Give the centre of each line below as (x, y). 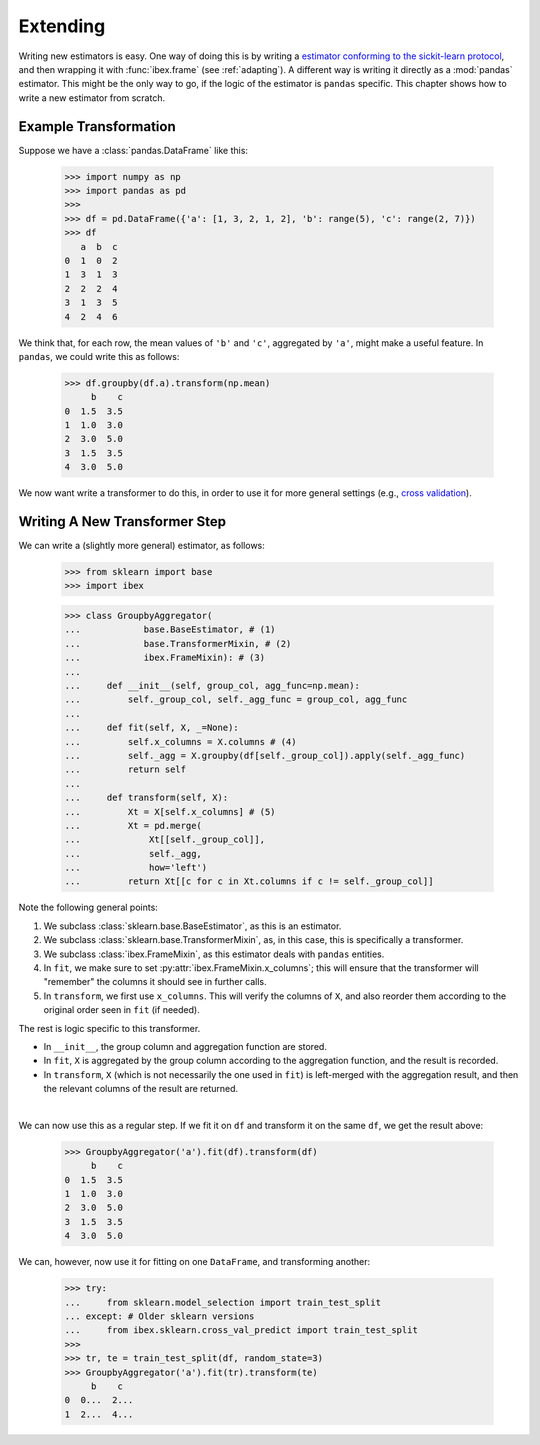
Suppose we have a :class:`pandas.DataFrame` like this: (133, 150)
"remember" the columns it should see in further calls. (155, 982)
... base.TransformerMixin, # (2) (178, 643)
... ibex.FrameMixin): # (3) (164, 658)
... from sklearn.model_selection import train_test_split (223, 1302)
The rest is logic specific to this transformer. (109, 1028)
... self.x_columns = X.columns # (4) (180, 741)
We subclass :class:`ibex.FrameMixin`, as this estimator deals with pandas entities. (214, 954)
